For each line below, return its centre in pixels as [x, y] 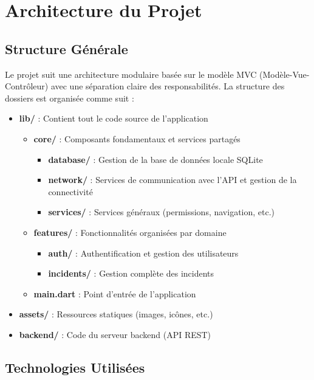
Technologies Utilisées [75, 367]
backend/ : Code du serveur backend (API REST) [115, 334]
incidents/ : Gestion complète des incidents [131, 273]
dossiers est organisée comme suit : [70, 98]
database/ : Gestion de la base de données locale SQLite [155, 159]
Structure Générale [67, 48]
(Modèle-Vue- [285, 74]
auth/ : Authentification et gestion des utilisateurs [143, 253]
